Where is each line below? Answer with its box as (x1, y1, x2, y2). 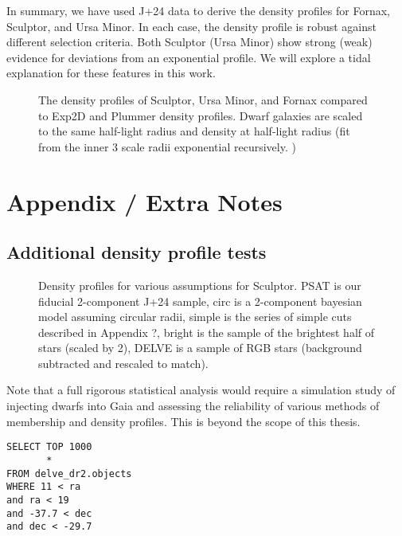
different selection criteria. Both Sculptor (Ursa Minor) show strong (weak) (6, 33, 373, 50)
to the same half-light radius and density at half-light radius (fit (38, 123, 350, 139)
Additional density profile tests (6, 240, 267, 264)
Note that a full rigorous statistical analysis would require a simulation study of (6, 381, 396, 398)
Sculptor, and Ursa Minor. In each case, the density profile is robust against (6, 18, 377, 34)
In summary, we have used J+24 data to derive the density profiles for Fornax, (6, 2, 390, 18)
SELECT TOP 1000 (6, 441, 92, 453)
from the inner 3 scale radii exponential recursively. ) (38, 138, 296, 155)
